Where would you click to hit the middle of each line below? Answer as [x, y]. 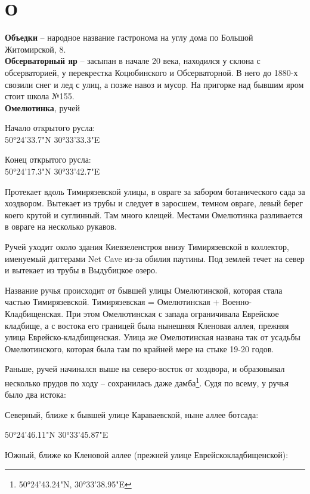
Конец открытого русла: [48, 159]
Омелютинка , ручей [42, 107]
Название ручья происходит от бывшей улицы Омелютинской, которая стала [144, 290]
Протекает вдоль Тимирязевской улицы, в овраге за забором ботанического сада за [155, 191]
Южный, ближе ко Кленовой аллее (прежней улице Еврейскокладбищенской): [147, 455]
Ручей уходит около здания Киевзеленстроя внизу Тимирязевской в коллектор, [147, 247]
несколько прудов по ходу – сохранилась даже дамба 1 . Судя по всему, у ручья [147, 382]
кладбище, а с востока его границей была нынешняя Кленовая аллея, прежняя [147, 325]
